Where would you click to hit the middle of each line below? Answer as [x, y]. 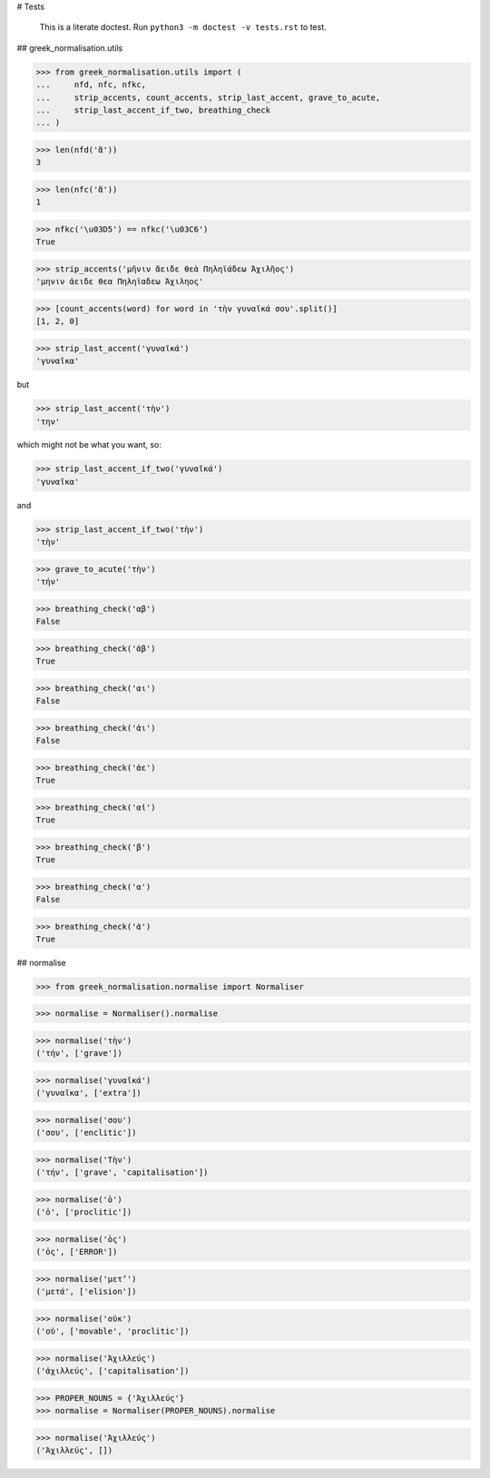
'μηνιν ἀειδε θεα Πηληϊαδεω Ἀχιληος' [120, 282]
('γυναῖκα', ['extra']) [89, 1093]
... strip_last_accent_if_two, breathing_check [153, 110]
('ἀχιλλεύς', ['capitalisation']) [113, 1371]
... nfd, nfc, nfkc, [91, 85]
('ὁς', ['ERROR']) [77, 1252]
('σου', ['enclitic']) [86, 1133]
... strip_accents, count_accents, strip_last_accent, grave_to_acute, [208, 97]
